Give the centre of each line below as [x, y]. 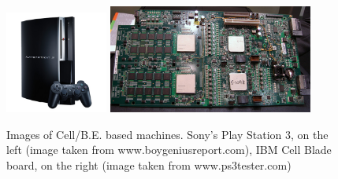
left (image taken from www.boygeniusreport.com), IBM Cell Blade [169, 150]
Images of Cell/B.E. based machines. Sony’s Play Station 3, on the [167, 134]
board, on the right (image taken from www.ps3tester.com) [149, 164]
